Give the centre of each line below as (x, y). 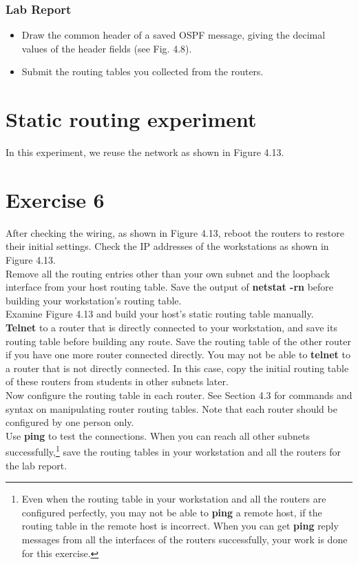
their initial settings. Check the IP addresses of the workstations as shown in (167, 246)
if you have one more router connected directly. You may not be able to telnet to (178, 354)
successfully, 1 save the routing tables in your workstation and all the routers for (173, 450)
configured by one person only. (70, 422)
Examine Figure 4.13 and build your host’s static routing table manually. (160, 314)
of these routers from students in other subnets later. (117, 381)
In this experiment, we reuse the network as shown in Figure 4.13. (145, 152)
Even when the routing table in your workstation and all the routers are (174, 499)
